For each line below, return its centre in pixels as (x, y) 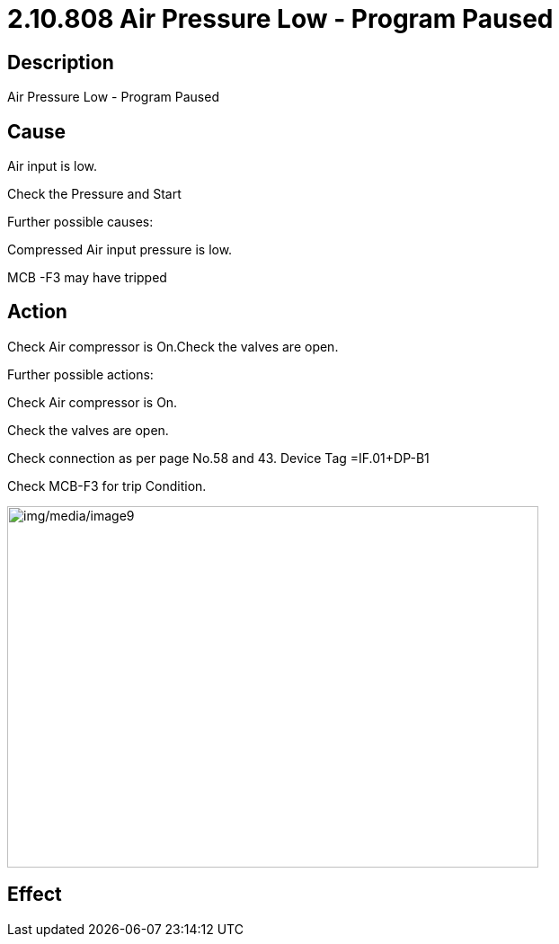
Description (61, 62)
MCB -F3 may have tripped (87, 278)
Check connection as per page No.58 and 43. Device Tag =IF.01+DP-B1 (218, 458)
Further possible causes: (80, 222)
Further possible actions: (80, 374)
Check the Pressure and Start (94, 194)
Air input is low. (53, 166)
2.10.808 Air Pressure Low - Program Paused (280, 19)
